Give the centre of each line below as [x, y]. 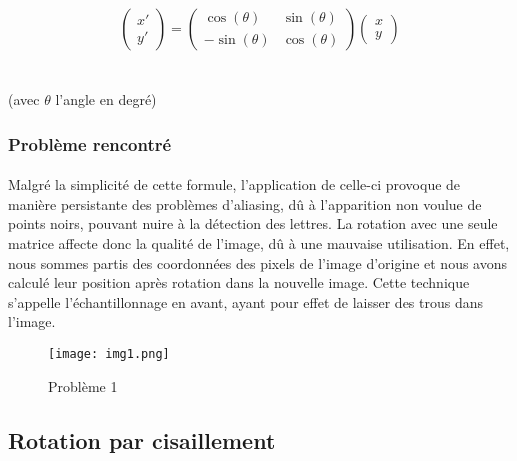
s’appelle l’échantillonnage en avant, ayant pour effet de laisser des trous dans [246, 301]
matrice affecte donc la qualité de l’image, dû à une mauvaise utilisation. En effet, [259, 243]
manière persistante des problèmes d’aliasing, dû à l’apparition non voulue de [245, 203]
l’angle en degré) [106, 99]
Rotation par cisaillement [142, 439]
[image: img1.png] [109, 353]
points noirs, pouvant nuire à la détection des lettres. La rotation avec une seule [253, 223]
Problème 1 [83, 385]
